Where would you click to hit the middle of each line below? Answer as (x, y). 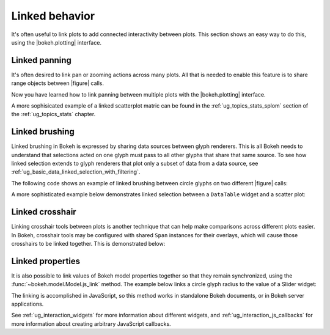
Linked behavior (53, 16)
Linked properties (46, 261)
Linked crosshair (44, 212)
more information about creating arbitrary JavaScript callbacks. (91, 323)
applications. (28, 304)
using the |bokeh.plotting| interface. (57, 42)
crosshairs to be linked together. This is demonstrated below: (88, 243)
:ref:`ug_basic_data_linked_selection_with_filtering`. (76, 172)
